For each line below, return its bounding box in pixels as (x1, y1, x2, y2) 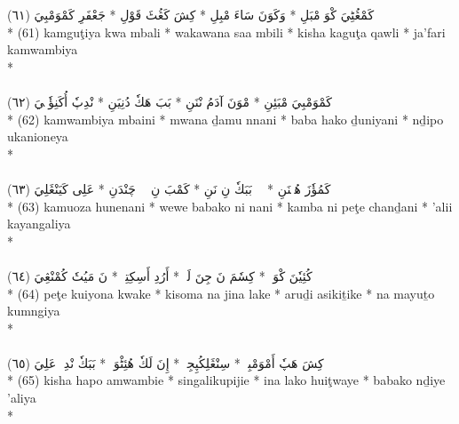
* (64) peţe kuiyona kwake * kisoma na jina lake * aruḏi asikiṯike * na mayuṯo (7, 284, 435, 302)
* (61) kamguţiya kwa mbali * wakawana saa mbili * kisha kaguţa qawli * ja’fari (7, 22, 446, 41)
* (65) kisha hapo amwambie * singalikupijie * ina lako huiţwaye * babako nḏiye (7, 371, 446, 389)
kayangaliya (7, 214, 71, 233)
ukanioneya (7, 127, 68, 146)
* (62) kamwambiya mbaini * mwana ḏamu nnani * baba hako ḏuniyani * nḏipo (7, 109, 444, 128)
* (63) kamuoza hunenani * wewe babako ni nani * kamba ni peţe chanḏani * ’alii (7, 196, 453, 215)
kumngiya (7, 301, 60, 320)
